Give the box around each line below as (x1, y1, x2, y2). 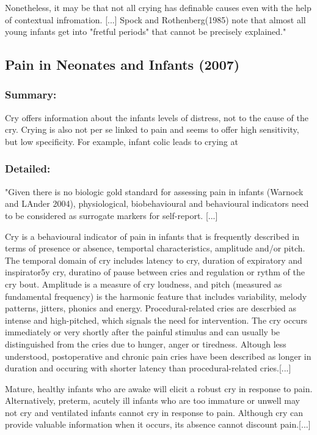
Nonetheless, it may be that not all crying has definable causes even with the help (5, 1, 312, 13)
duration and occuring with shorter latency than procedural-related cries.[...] (5, 362, 291, 374)
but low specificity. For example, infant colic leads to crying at (5, 135, 238, 147)
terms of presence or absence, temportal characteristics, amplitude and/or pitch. (5, 242, 305, 255)
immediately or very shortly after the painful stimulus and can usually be (5, 325, 280, 338)
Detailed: (5, 161, 51, 176)
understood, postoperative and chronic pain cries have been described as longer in (5, 349, 312, 362)
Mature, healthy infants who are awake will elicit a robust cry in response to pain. (5, 382, 313, 395)
